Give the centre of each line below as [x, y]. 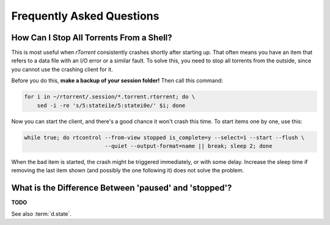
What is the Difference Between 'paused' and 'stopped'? [122, 188]
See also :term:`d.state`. [41, 213]
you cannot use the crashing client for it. [62, 69]
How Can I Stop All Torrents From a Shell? [92, 38]
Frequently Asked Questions [85, 16]
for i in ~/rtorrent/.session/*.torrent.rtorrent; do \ [110, 97]
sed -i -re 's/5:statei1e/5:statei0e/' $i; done [111, 105]
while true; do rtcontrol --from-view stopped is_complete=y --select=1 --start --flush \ [164, 137]
